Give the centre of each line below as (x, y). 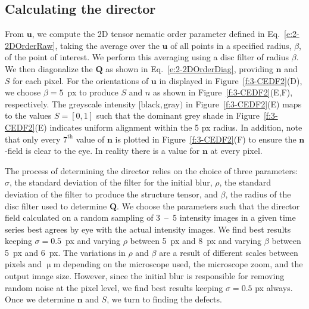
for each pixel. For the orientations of (81, 80)
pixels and (23, 264)
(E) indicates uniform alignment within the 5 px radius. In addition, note (168, 127)
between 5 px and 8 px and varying (196, 241)
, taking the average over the (107, 45)
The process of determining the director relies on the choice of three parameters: (152, 170)
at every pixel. (236, 151)
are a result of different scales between (229, 252)
